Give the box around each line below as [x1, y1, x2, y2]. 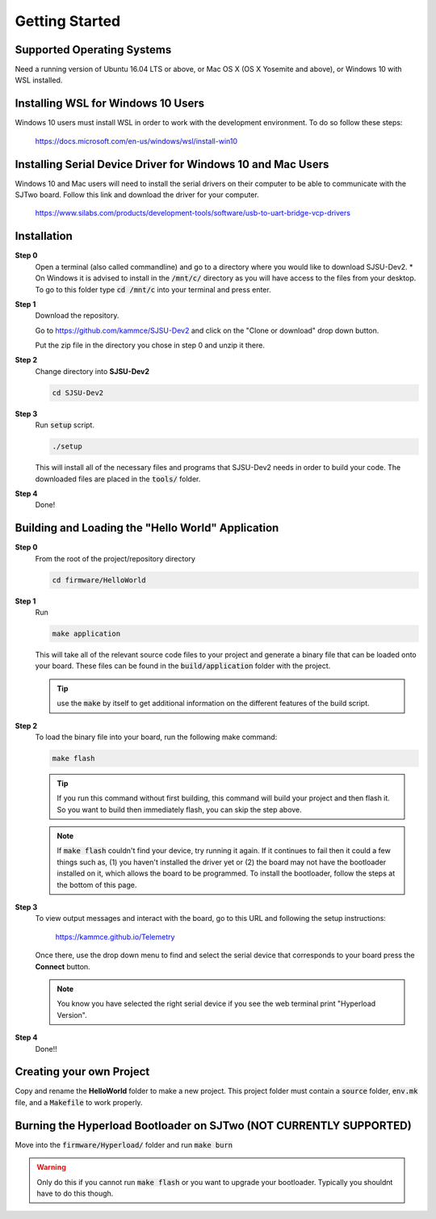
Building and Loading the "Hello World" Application [15, 521, 279, 535]
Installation [15, 229, 73, 243]
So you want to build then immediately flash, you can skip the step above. [57, 805, 302, 814]
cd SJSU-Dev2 [52, 388, 104, 397]
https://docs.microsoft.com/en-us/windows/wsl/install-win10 [35, 136, 238, 145]
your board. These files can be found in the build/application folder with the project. [35, 661, 331, 670]
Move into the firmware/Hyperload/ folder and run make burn [15, 1140, 233, 1150]
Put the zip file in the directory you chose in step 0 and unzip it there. [35, 340, 266, 351]
